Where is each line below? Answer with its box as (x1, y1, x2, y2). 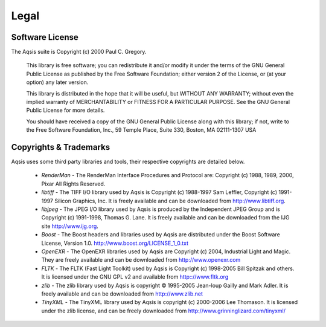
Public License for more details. (26, 106, 105, 114)
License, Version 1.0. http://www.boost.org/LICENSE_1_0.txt (41, 239, 188, 247)
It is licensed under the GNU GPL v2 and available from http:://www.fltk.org (41, 273, 229, 280)
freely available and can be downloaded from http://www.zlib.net (41, 290, 203, 297)
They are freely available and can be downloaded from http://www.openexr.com (41, 256, 241, 264)
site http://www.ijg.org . (41, 222, 99, 230)
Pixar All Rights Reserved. (41, 180, 106, 187)
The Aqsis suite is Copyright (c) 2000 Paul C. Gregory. (11, 48, 147, 56)
